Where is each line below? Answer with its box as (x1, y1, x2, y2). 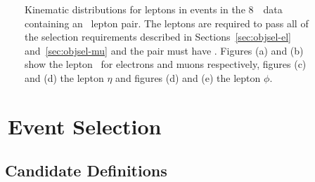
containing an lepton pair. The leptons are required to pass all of (25, 15, 309, 30)
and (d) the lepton (25, 70, 104, 85)
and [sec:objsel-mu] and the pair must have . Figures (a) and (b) (25, 43, 304, 57)
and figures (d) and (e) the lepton (115, 70, 261, 85)
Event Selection (8, 111, 162, 140)
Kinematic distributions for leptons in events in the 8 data (25, 2, 283, 16)
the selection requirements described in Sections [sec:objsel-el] (25, 29, 291, 44)
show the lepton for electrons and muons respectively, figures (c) (25, 57, 307, 71)
